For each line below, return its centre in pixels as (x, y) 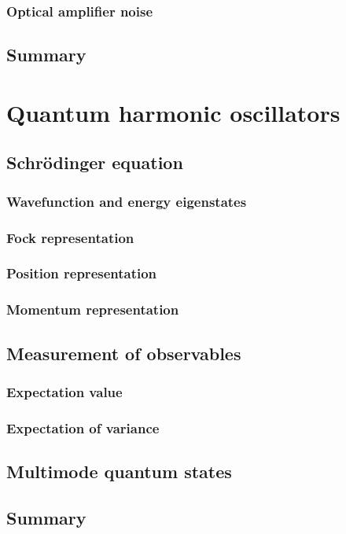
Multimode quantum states (119, 471)
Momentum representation (93, 309)
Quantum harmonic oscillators (173, 112)
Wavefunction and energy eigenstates (127, 201)
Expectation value (64, 391)
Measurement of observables (124, 353)
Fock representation (70, 237)
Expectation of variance (83, 427)
